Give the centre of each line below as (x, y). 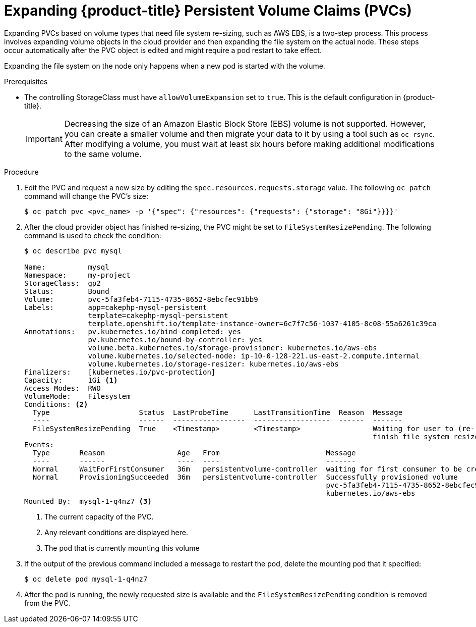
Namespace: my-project (77, 275)
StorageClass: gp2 (63, 283)
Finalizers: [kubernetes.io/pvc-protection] (120, 372)
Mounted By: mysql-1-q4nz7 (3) (88, 501)
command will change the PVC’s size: (86, 196)
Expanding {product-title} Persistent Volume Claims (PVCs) (208, 11)
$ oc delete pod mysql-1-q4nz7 (86, 579)
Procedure (21, 172)
